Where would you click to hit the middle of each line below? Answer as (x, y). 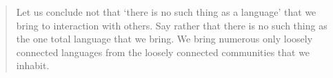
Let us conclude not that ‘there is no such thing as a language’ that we (166, 12)
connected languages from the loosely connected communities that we (163, 52)
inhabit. (33, 65)
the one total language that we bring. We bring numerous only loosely (164, 39)
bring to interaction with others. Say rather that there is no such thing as (172, 25)
